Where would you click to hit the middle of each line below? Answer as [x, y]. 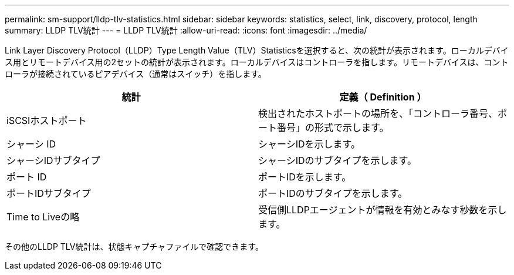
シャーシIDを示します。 [309, 144]
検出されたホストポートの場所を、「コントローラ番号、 [378, 113]
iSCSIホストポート [47, 120]
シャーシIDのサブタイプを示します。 [337, 160]
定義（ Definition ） [383, 97]
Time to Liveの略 [43, 217]
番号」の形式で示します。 [333, 128]
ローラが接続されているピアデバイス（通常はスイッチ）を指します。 [136, 74]
